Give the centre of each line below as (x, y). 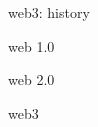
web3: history (49, 12)
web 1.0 (31, 45)
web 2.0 (31, 79)
